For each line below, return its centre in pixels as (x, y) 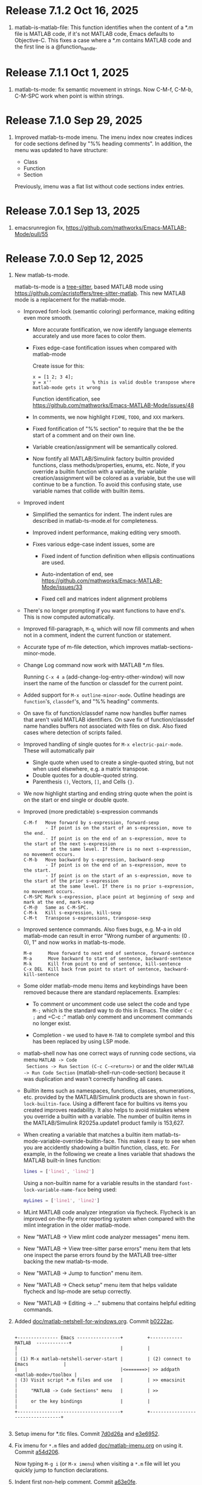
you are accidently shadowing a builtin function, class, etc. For (101, 1148)
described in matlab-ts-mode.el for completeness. (95, 521)
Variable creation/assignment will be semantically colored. (105, 447)
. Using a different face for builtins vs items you (129, 1104)
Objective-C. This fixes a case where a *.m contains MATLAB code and (103, 40)
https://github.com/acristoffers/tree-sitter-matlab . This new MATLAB (100, 293)
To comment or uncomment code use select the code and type (111, 1004)
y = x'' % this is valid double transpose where (114, 382)
